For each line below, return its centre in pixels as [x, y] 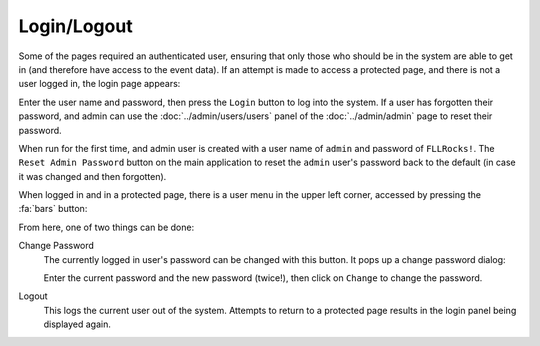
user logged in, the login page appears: [99, 84]
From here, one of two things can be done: [106, 227]
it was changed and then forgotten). [92, 176]
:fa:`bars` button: [53, 209]
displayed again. [77, 324]
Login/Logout [76, 26]
